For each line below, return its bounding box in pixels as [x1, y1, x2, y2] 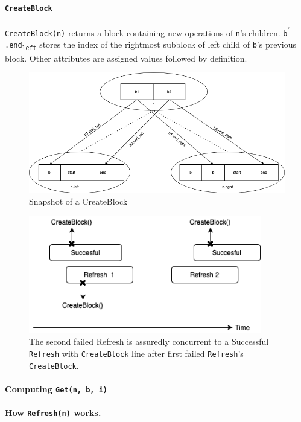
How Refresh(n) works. [5, 406, 101, 418]
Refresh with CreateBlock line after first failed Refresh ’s [29, 347, 244, 359]
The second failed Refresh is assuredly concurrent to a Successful [29, 335, 269, 348]
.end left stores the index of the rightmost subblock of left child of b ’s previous [5, 38, 296, 51]
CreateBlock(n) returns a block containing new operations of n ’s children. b [5, 26, 288, 39]
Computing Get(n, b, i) [5, 382, 107, 395]
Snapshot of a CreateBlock [29, 195, 128, 208]
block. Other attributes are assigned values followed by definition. [5, 51, 247, 64]
